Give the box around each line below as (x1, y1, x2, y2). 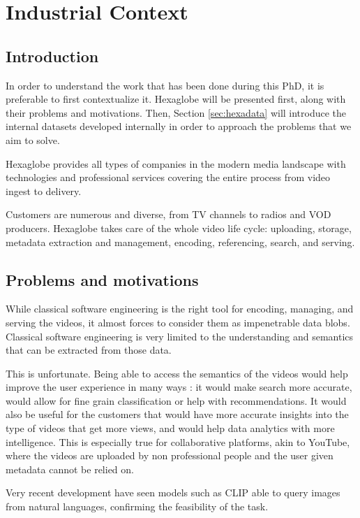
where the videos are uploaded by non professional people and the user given (6, 448, 333, 463)
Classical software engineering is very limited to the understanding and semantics (6, 329, 354, 343)
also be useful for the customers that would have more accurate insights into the (6, 407, 349, 422)
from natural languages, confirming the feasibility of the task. (6, 499, 269, 514)
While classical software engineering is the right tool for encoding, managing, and (6, 301, 354, 316)
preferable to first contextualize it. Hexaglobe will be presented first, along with (6, 92, 346, 106)
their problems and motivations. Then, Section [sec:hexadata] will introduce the (6, 105, 347, 120)
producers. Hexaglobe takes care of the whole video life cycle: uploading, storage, (6, 220, 352, 235)
